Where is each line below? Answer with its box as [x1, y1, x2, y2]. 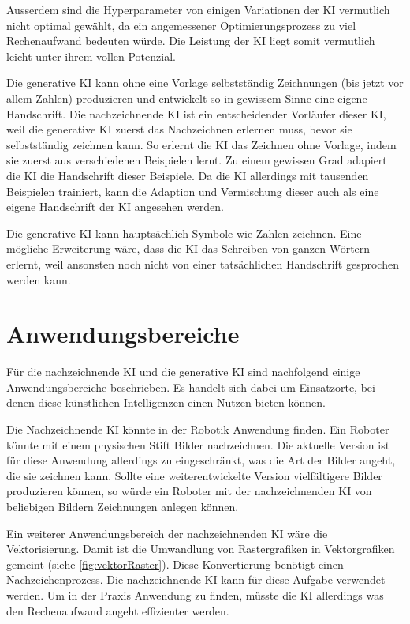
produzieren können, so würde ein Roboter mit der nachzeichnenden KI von [6, 483, 372, 499]
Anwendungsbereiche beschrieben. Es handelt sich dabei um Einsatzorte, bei [6, 378, 375, 395]
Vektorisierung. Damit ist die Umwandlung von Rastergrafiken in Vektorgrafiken [6, 540, 395, 557]
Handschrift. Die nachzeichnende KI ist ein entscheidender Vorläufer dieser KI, [6, 105, 386, 122]
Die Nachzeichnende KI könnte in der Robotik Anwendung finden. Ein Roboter [6, 421, 389, 437]
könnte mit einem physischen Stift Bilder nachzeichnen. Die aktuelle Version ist [6, 436, 390, 453]
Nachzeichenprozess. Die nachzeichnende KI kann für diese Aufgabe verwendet [6, 571, 386, 588]
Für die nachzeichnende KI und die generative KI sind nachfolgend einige [6, 363, 360, 380]
